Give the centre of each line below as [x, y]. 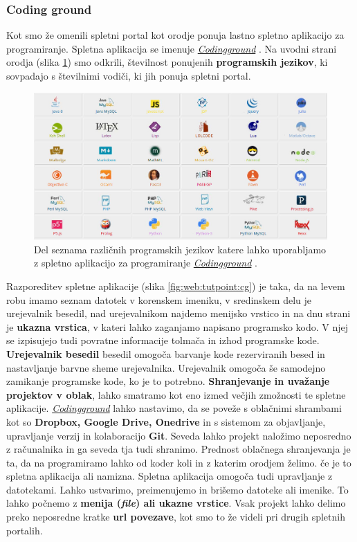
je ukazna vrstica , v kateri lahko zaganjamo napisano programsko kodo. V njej [177, 326]
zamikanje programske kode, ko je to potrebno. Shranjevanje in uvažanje [168, 381]
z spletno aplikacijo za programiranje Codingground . [146, 263]
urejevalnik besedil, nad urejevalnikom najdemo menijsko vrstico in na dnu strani [178, 313]
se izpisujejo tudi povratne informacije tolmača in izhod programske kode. [163, 340]
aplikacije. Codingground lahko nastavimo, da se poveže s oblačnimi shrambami [174, 408]
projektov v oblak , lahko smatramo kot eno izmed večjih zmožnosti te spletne [176, 394]
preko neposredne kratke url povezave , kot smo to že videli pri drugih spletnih [176, 517]
